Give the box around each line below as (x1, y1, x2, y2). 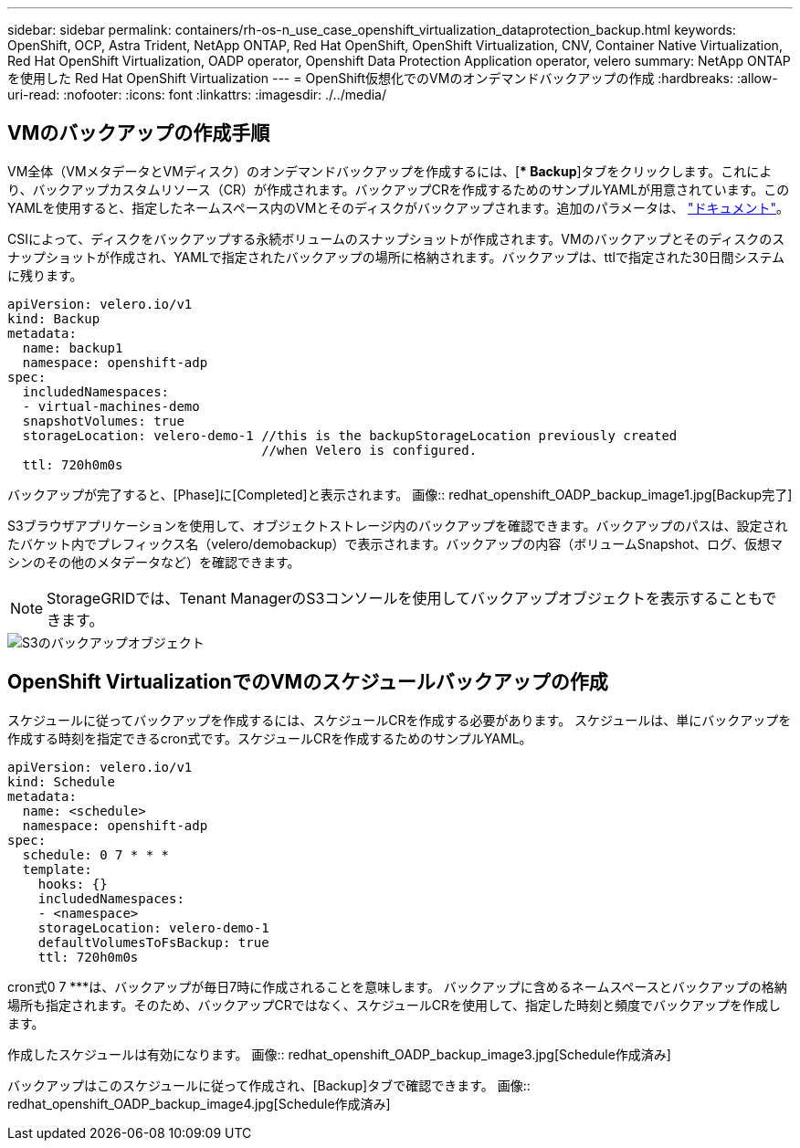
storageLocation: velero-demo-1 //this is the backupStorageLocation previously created (22, 427, 678, 443)
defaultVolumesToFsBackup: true (37, 934, 269, 950)
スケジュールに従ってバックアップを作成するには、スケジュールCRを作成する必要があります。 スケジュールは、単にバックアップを (7, 711, 792, 728)
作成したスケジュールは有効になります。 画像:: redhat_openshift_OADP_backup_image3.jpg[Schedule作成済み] (7, 1046, 671, 1062)
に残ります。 (7, 267, 83, 283)
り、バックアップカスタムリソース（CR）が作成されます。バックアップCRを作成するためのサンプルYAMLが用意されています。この (7, 181, 790, 197)
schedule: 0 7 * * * (22, 847, 170, 862)
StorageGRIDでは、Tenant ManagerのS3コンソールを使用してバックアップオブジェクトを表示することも (47, 588, 763, 607)
